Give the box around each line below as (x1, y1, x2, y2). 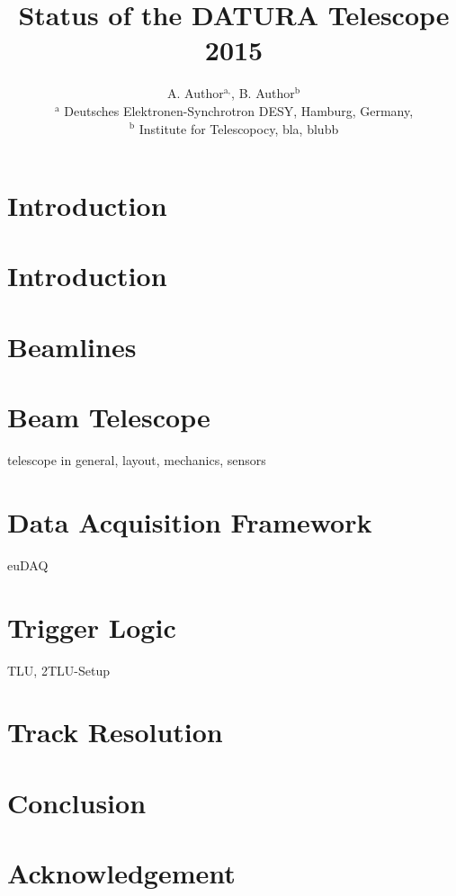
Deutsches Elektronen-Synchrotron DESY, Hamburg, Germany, (64, 101, 414, 120)
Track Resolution (7, 713, 223, 750)
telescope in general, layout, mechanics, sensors (7, 451, 266, 470)
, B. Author (231, 84, 295, 103)
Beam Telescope (7, 399, 210, 435)
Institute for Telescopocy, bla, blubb (139, 119, 339, 138)
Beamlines (7, 327, 137, 364)
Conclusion (7, 784, 147, 820)
